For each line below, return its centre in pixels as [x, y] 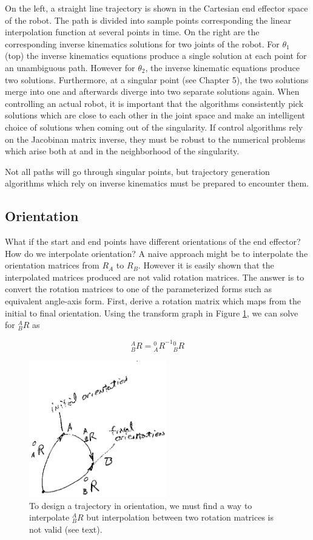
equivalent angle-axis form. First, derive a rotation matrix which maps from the [153, 301]
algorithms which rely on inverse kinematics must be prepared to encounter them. [157, 183]
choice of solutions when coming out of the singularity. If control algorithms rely [154, 127]
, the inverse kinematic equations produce [222, 67]
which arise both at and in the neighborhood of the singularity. [122, 151]
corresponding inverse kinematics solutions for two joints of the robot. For [142, 43]
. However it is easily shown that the [206, 265]
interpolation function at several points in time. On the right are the [132, 32]
